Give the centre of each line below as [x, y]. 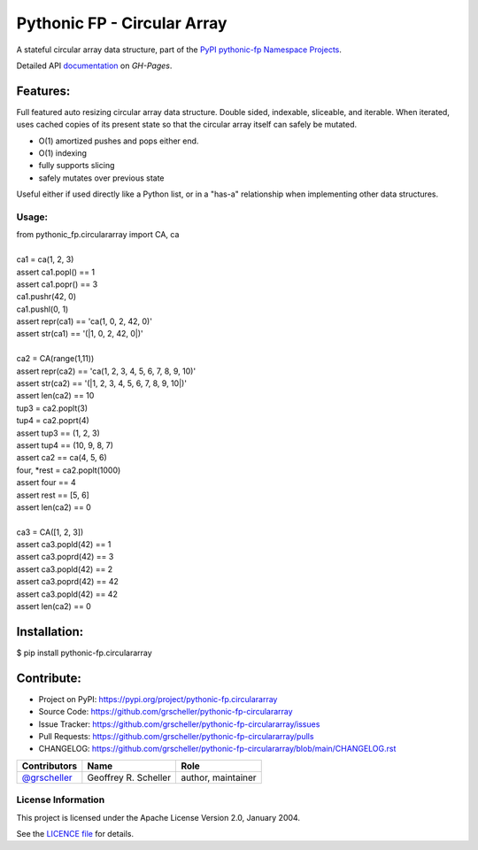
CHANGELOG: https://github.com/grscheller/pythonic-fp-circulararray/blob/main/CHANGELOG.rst [217, 749]
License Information [61, 800]
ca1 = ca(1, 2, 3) [45, 259]
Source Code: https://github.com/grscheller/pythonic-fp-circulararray [166, 712]
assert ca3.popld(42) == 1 [64, 545]
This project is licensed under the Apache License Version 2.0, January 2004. [158, 817]
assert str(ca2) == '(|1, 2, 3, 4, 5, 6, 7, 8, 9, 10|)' [102, 383]
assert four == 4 [46, 483]
